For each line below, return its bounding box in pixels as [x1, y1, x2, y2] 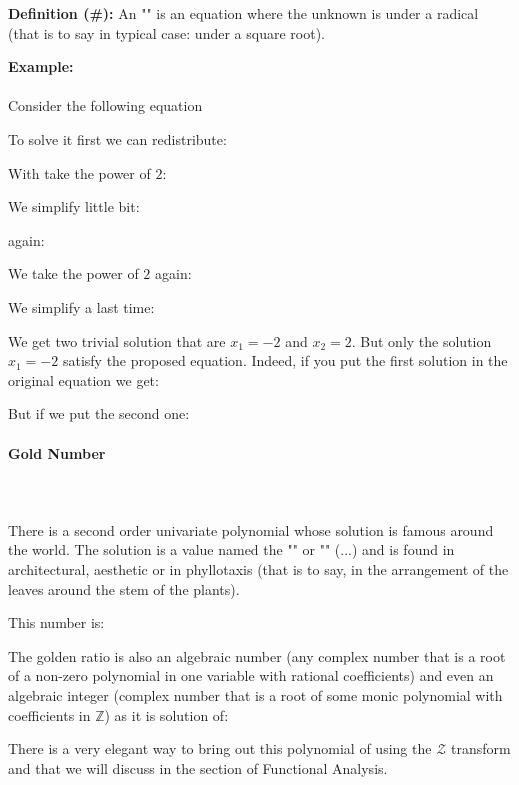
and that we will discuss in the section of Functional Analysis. [8, 757, 388, 778]
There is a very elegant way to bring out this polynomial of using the [8, 738, 432, 759]
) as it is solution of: [104, 704, 229, 725]
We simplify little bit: [8, 196, 140, 217]
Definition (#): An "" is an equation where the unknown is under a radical [8, 3, 479, 23]
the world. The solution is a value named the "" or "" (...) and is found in [8, 539, 455, 560]
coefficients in [8, 704, 91, 725]
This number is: [8, 612, 105, 633]
